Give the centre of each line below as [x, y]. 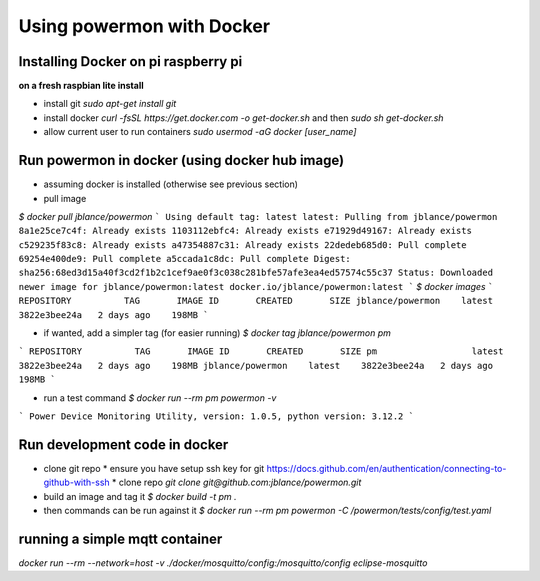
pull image [65, 198]
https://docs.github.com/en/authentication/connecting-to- [386, 468]
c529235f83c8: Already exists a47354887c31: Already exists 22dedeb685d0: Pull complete [242, 244]
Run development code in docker [123, 444]
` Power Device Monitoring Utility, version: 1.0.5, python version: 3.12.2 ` [216, 416]
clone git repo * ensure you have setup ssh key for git [154, 468]
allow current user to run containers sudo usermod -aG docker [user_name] [200, 132]
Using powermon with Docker [144, 26]
